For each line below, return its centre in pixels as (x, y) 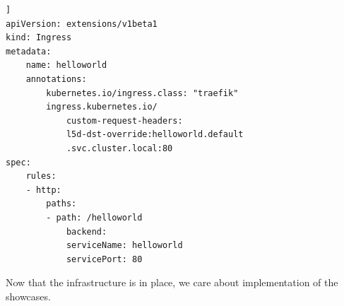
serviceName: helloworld (124, 246)
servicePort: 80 (104, 259)
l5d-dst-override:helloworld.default (155, 135)
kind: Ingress (39, 38)
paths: (61, 204)
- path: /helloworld (94, 217)
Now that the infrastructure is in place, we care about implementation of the (172, 282)
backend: (87, 231)
